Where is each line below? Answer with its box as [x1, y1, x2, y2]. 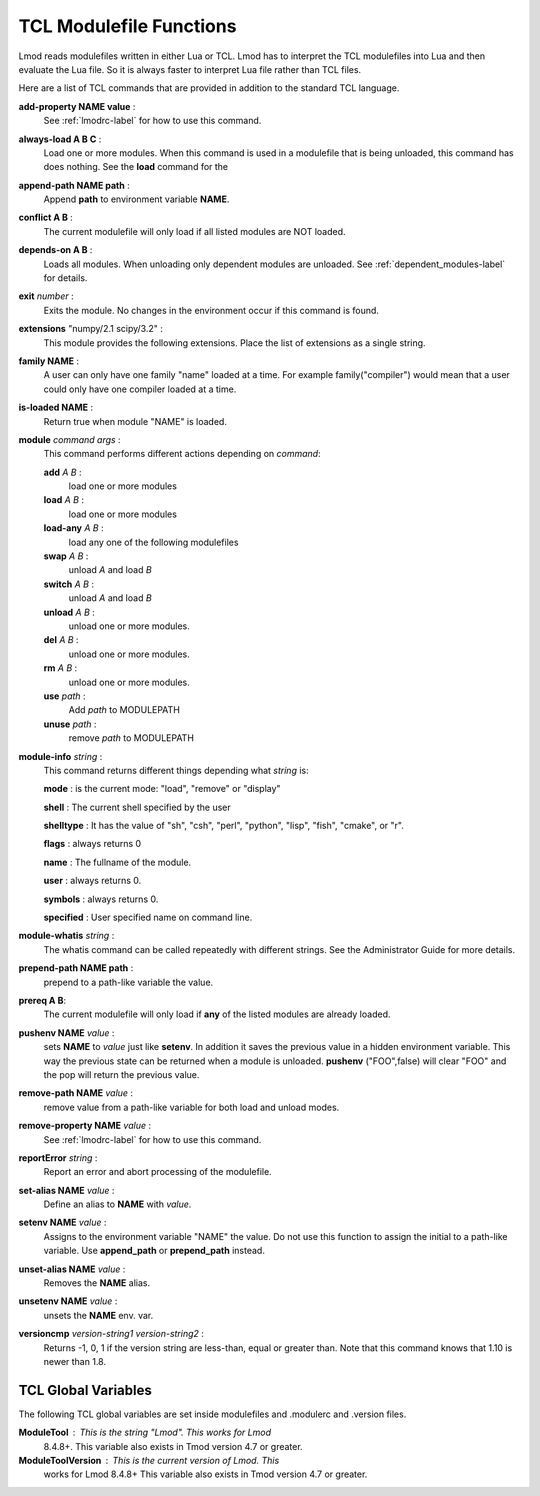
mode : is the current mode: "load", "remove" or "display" [43, 783, 281, 795]
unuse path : [43, 718, 97, 730]
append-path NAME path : [18, 179, 130, 191]
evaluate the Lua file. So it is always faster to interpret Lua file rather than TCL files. [18, 63, 362, 75]
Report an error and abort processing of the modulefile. [43, 1166, 272, 1178]
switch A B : [43, 578, 95, 590]
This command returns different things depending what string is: [43, 764, 309, 776]
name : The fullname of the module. [43, 856, 192, 868]
